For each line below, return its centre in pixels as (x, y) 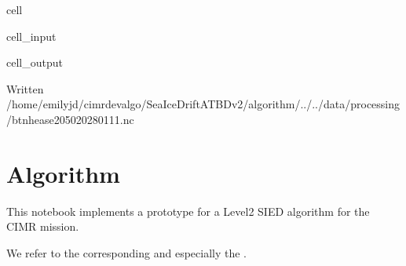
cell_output (35, 62)
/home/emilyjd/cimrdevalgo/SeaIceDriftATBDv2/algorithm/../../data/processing (203, 104)
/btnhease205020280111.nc (70, 119)
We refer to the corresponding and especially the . (126, 252)
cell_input (31, 36)
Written (25, 88)
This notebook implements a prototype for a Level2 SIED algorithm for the (188, 211)
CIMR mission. (43, 226)
